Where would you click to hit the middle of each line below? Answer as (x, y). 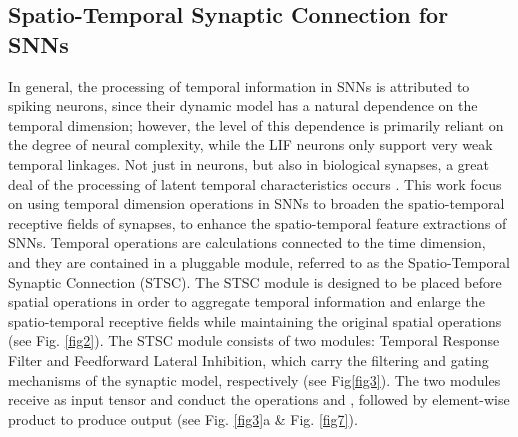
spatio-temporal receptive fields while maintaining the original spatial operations (255, 320)
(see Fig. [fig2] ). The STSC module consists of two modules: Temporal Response (254, 340)
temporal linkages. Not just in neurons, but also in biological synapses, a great (248, 163)
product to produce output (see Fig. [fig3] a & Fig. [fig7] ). (183, 418)
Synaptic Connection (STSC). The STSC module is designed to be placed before (255, 281)
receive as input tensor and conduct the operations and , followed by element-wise (259, 399)
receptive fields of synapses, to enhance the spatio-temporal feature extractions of (257, 222)
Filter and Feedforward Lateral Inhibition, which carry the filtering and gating (248, 359)
